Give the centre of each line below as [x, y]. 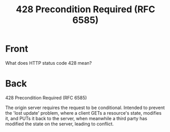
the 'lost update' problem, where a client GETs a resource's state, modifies [83, 113]
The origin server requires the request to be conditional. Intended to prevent [85, 108]
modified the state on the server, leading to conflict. [60, 124]
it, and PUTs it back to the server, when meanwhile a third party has [76, 118]
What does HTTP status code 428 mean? [49, 63]
